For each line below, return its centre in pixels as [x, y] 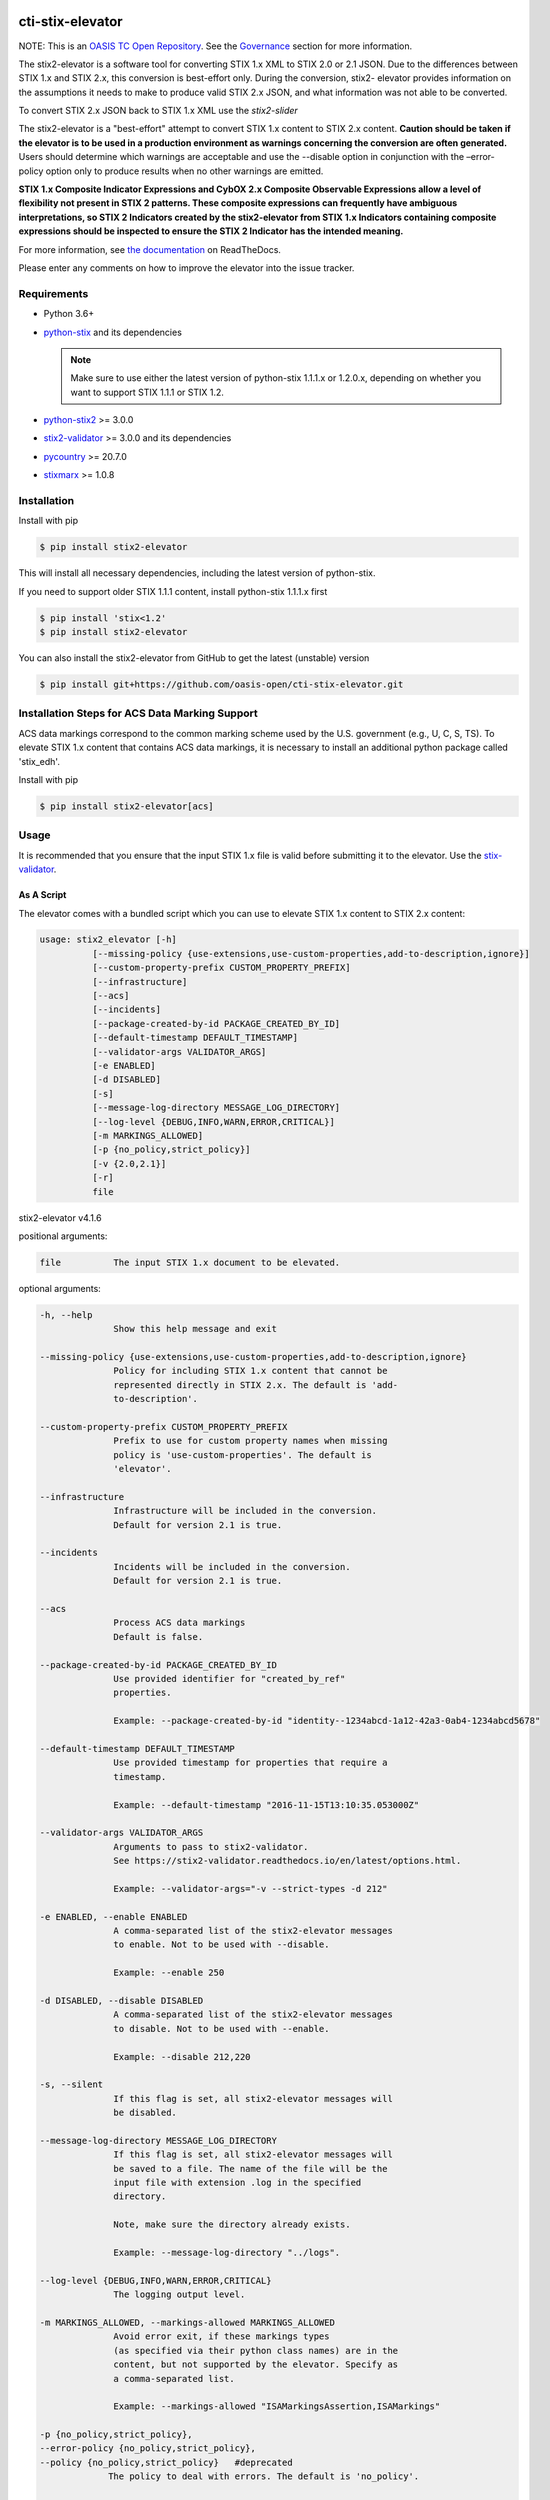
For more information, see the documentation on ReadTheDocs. [150, 249]
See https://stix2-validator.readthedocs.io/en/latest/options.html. [287, 1861]
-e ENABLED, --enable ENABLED [113, 1916]
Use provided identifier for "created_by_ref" [229, 1678]
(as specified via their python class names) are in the [256, 2350]
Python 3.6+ [69, 314]
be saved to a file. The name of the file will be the [250, 2168]
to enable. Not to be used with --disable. [221, 1944]
